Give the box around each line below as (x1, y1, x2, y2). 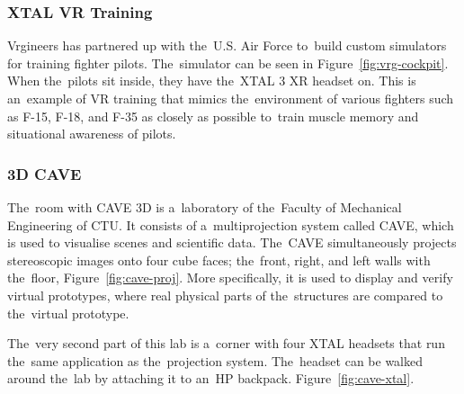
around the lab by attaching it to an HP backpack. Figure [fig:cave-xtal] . (7, 369, 415, 388)
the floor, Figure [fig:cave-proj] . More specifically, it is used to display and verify (7, 268, 453, 287)
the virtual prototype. (7, 303, 129, 322)
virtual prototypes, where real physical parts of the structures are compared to (7, 285, 443, 304)
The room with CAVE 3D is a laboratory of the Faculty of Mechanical (7, 198, 402, 216)
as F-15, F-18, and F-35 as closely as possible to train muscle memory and (7, 106, 419, 125)
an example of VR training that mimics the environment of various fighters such (7, 89, 454, 107)
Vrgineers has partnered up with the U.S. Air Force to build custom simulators (7, 36, 447, 55)
